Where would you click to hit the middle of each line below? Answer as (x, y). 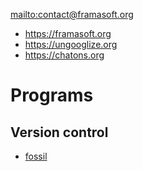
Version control (59, 132)
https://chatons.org (64, 55)
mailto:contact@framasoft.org (72, 14)
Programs (52, 95)
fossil (36, 156)
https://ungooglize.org (71, 44)
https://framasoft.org (68, 33)
